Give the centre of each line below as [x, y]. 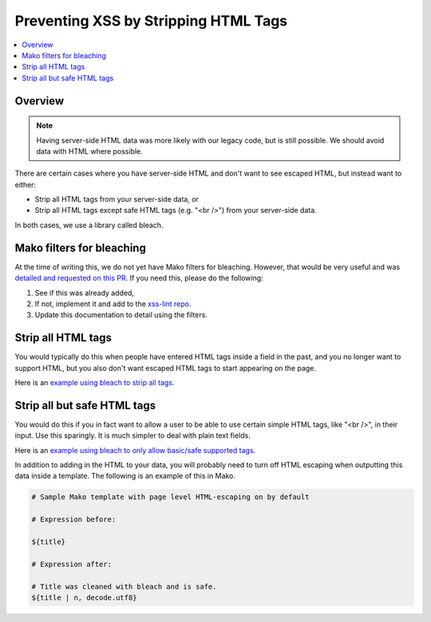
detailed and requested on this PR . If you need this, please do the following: [139, 278]
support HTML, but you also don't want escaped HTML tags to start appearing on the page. [166, 368]
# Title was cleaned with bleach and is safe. [124, 587]
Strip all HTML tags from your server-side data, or [117, 199]
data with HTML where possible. [89, 151]
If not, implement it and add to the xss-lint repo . [113, 304]
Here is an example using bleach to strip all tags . [95, 383]
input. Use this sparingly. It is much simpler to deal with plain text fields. [132, 435]
